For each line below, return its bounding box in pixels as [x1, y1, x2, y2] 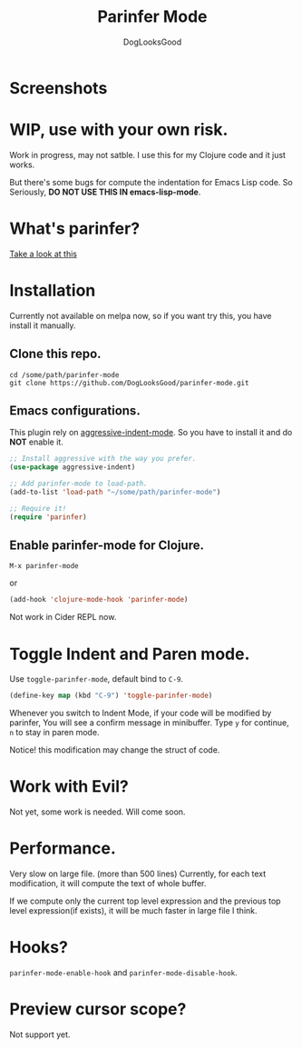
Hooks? [9, 937, 68, 958]
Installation [9, 280, 96, 301]
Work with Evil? [9, 776, 129, 797]
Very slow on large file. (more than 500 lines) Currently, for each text [9, 868, 267, 879]
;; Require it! [9, 504, 67, 513]
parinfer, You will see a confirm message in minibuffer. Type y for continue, [9, 717, 289, 728]
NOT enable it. [9, 436, 63, 447]
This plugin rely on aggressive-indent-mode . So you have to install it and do [9, 427, 293, 438]
